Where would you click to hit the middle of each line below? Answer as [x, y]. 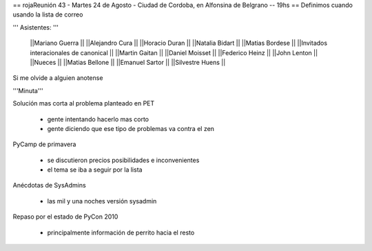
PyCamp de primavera [44, 144]
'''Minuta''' [28, 90]
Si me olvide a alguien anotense [58, 78]
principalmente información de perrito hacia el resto [121, 232]
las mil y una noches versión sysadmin [102, 201]
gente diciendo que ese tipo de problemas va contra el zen [131, 128]
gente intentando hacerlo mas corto [98, 119]
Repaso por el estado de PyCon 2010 [65, 217]
